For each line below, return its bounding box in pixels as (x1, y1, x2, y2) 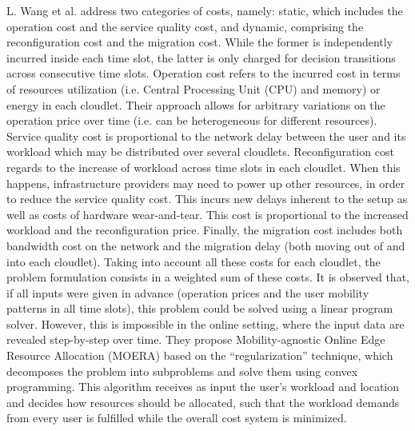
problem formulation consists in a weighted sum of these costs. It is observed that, (6, 269, 409, 285)
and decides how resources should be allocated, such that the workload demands (6, 393, 400, 410)
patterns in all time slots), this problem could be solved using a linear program (6, 300, 393, 317)
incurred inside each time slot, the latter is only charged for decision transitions (6, 49, 396, 66)
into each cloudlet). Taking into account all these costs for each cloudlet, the (6, 253, 381, 269)
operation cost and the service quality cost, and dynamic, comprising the (6, 18, 364, 34)
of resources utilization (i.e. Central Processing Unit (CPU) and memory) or (6, 80, 381, 97)
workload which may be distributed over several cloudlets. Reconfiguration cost (6, 143, 394, 160)
